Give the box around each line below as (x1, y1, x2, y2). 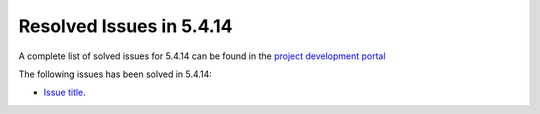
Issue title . (43, 86, 87, 99)
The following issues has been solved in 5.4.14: (18, 68, 212, 80)
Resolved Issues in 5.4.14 (18, 15, 233, 37)
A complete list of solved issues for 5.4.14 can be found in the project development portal (18, 50, 386, 62)
